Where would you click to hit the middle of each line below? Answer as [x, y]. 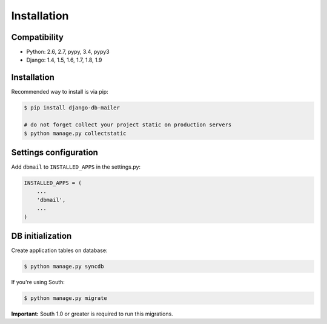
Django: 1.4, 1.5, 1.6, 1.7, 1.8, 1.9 [64, 60]
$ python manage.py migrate [65, 298]
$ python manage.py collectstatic [75, 133]
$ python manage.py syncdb [64, 267]
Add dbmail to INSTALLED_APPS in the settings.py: [76, 167]
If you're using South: [38, 282]
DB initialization [41, 236]
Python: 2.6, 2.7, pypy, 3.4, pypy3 [68, 52]
